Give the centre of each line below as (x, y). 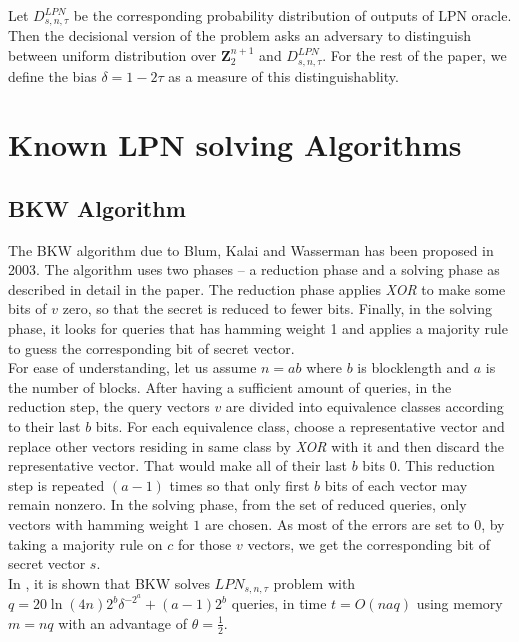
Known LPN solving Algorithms (235, 144)
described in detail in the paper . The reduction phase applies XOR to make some (257, 288)
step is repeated (56, 484)
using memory (459, 603)
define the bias (52, 75)
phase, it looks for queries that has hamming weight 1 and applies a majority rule (258, 328)
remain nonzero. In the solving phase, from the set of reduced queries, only (237, 504)
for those (204, 543)
